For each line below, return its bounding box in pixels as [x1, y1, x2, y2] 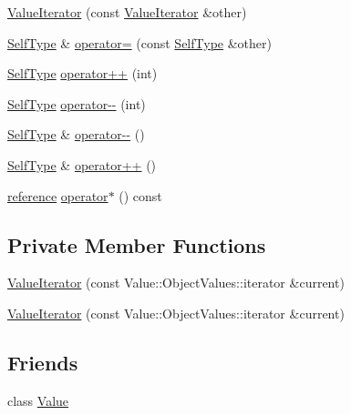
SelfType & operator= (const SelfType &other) [7, 33, 272, 52]
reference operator [7, 186, 108, 205]
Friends [7, 348, 78, 376]
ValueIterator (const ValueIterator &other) [7, 3, 247, 21]
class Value [7, 390, 69, 410]
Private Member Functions [7, 230, 266, 258]
